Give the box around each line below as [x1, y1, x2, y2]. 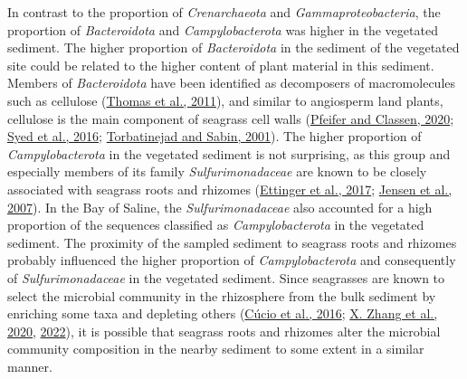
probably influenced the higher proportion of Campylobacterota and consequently [7, 251, 456, 270]
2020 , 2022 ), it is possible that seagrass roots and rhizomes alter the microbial [7, 321, 441, 340]
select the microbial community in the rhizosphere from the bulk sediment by [7, 286, 436, 305]
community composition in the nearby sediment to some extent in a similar [7, 339, 424, 358]
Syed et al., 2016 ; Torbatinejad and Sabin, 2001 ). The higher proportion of [7, 127, 422, 146]
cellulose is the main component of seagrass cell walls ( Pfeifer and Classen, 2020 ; [7, 109, 454, 128]
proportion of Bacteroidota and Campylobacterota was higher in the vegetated [7, 20, 438, 39]
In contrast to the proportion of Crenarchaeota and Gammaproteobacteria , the [7, 3, 441, 21]
